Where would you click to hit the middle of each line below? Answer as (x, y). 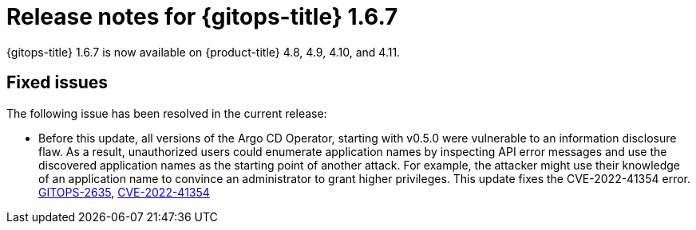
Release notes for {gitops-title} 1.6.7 (202, 17)
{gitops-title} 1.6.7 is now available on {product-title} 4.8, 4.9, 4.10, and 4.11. (204, 52)
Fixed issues (57, 83)
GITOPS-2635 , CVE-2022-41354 (124, 192)
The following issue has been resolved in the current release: (167, 113)
